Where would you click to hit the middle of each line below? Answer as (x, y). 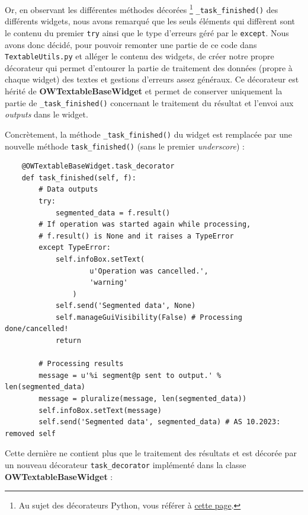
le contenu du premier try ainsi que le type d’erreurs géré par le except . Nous (147, 32)
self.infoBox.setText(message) (100, 410)
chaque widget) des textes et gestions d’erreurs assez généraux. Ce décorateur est (152, 79)
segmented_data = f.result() (113, 213)
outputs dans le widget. (46, 114)
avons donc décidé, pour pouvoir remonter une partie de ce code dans (131, 44)
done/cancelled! (37, 329)
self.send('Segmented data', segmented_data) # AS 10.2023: (160, 422)
